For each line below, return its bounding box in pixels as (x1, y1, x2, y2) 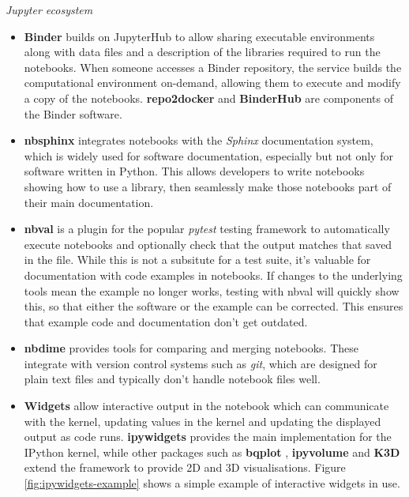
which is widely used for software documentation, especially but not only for (24, 147, 393, 164)
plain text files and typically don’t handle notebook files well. (24, 371, 321, 387)
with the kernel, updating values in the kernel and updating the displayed (24, 412, 381, 429)
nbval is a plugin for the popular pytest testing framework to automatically (24, 220, 390, 237)
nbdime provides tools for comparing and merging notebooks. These (24, 340, 358, 356)
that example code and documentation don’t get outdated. (24, 313, 308, 329)
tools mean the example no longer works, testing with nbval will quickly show (24, 282, 400, 299)
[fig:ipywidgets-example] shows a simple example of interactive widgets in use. (24, 475, 400, 491)
